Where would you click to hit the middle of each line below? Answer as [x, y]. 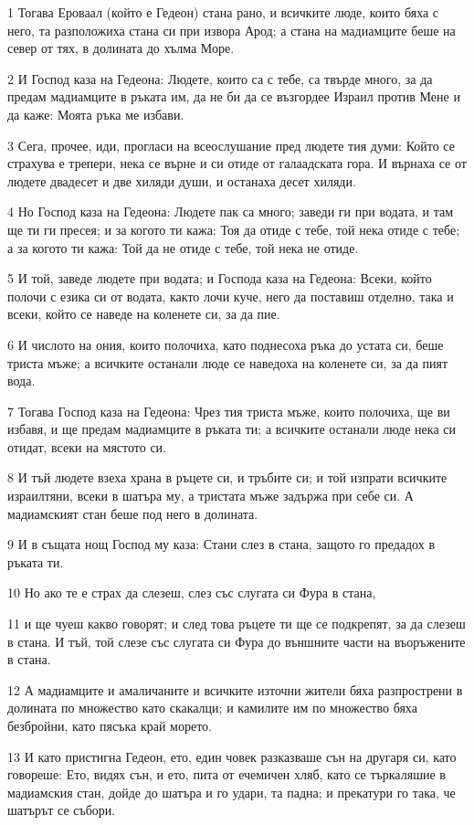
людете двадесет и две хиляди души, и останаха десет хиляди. [182, 180]
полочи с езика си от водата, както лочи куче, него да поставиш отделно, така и [231, 296]
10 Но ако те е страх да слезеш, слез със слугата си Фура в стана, [192, 592]
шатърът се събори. [62, 810]
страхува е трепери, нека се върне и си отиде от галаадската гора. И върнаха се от [237, 163]
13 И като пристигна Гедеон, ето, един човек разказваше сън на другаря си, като [232, 756]
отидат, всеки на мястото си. [87, 446]
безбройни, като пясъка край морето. [110, 725]
